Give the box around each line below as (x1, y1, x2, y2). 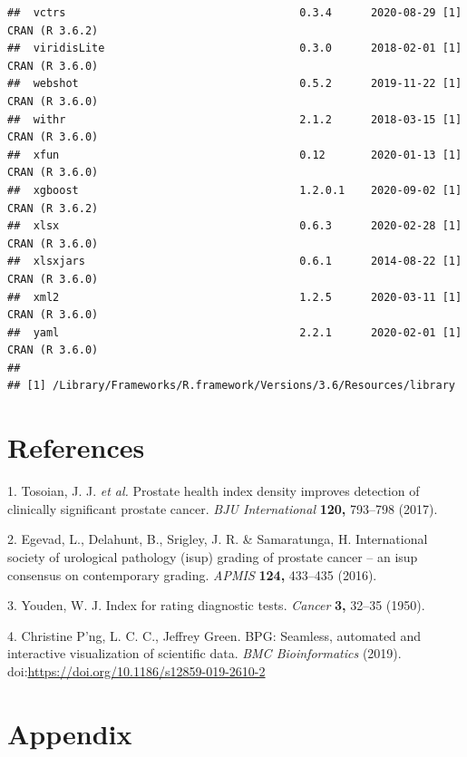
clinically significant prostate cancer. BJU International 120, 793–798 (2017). (7, 499, 438, 518)
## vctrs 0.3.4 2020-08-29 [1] (7, 6, 462, 19)
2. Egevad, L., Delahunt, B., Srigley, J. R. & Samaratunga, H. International (7, 529, 428, 548)
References (7, 429, 145, 466)
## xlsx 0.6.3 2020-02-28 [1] (7, 219, 462, 233)
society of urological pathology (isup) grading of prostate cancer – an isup (7, 547, 418, 566)
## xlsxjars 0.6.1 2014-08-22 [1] (7, 255, 462, 268)
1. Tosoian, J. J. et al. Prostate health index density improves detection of (7, 481, 420, 500)
